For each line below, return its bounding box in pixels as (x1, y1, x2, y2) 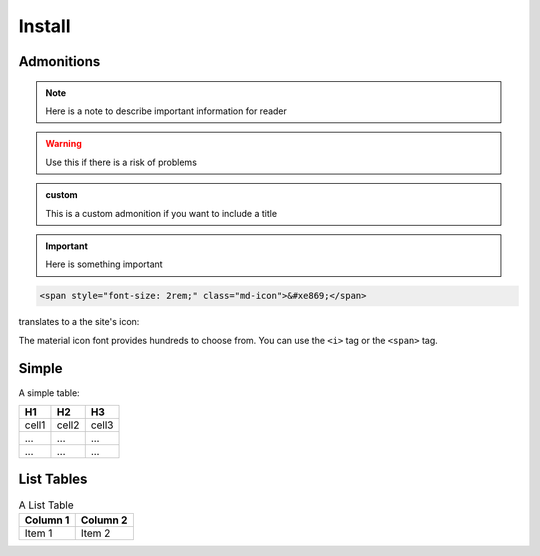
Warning (45, 138, 82, 150)
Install (18, 15, 71, 37)
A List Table (18, 498, 74, 512)
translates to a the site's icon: (18, 316, 140, 328)
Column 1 (24, 513, 70, 527)
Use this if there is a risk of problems (45, 156, 197, 168)
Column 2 (80, 513, 128, 527)
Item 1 (24, 526, 53, 540)
